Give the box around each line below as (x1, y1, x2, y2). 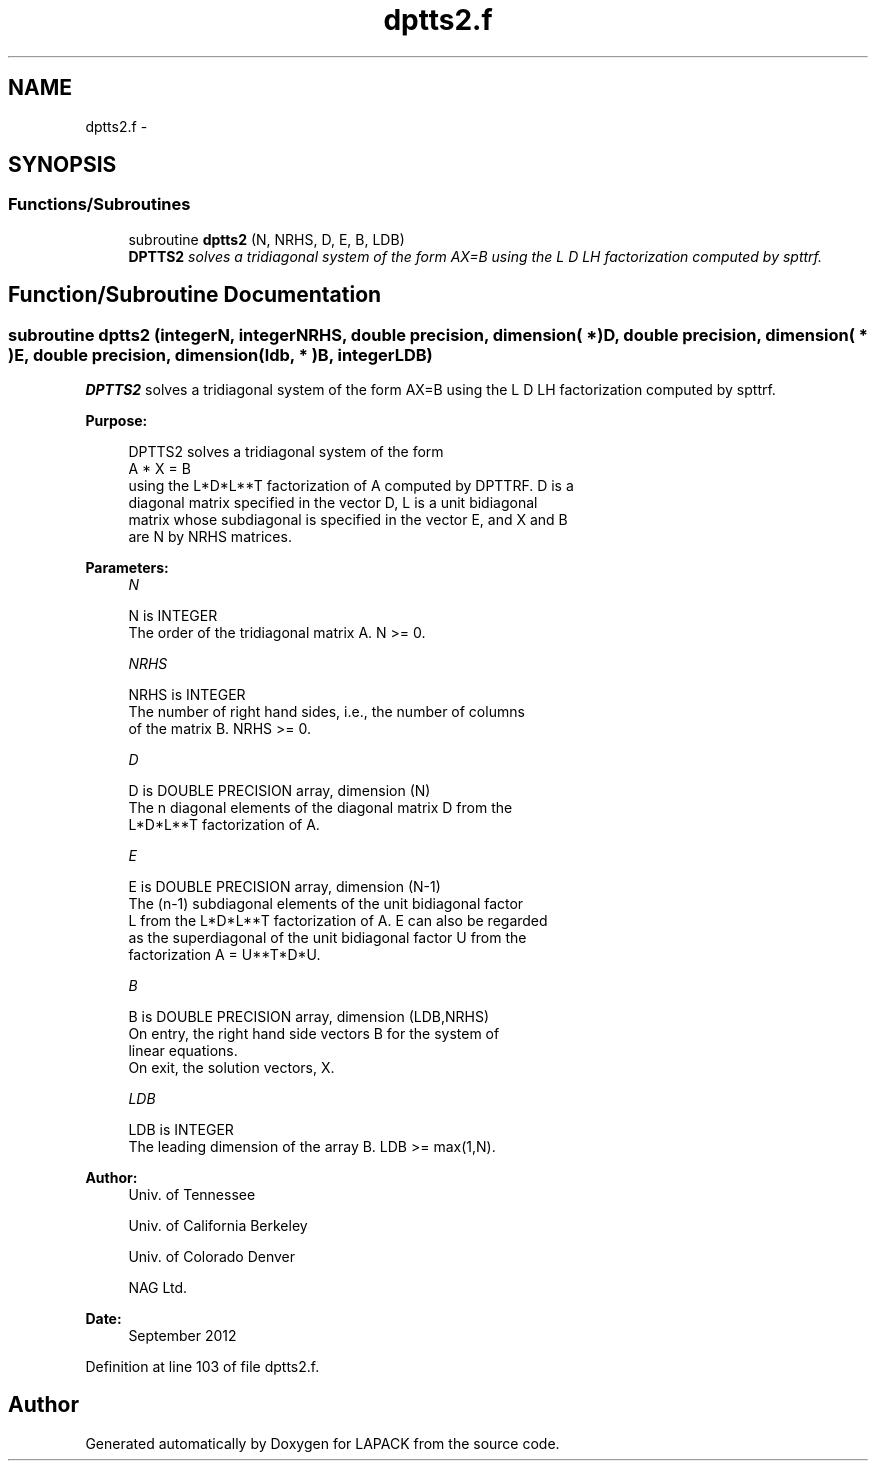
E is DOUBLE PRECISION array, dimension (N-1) (128, 878, 441, 896)
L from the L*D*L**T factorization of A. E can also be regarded (128, 912, 548, 930)
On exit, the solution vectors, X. (128, 1059, 335, 1077)
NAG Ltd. (128, 1279, 188, 1297)
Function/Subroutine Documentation (8, 282, 382, 308)
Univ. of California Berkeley (128, 1217, 308, 1235)
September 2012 (128, 1327, 237, 1345)
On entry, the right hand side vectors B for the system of (128, 1025, 500, 1043)
